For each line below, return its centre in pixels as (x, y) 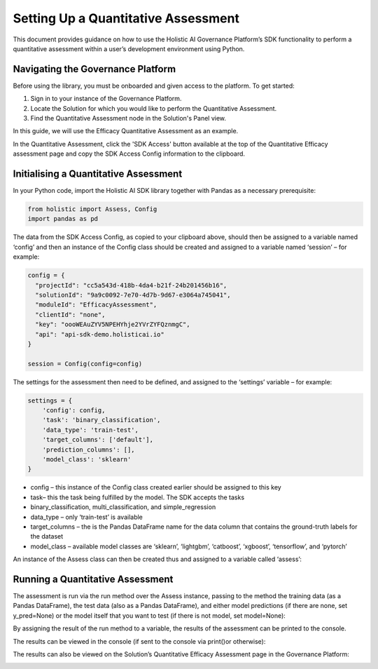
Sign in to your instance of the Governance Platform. (106, 99)
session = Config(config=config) (85, 364)
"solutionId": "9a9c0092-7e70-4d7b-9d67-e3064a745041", (133, 295)
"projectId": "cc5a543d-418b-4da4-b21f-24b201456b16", (131, 285)
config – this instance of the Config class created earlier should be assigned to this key (156, 487)
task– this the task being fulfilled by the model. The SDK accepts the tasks (138, 497)
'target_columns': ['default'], (98, 440)
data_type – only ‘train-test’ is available (87, 517)
